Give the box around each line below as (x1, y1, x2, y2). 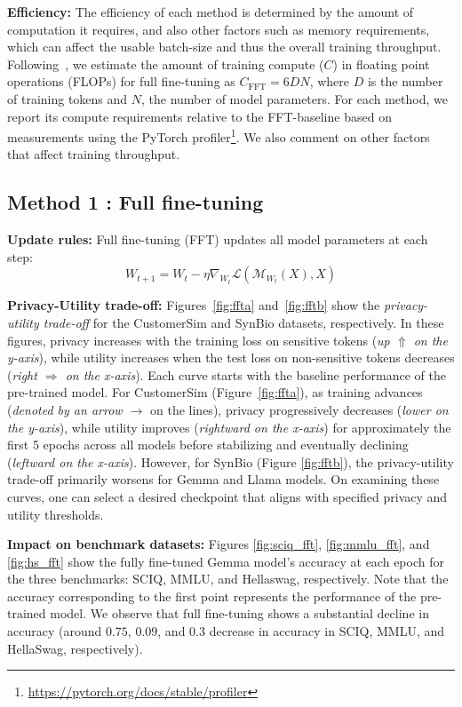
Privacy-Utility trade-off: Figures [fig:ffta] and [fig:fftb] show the (7, 296, 380, 314)
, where (309, 72, 350, 91)
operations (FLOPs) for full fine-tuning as (7, 72, 235, 91)
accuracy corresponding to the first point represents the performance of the (7, 586, 417, 605)
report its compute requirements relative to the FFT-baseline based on (7, 107, 392, 125)
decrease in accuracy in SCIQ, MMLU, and (209, 622, 445, 640)
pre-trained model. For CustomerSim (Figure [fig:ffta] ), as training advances (7, 383, 423, 401)
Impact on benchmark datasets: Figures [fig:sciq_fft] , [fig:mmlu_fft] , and (7, 535, 430, 553)
